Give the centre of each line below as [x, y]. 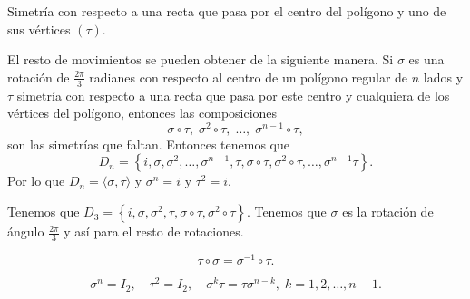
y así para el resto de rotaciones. [154, 231]
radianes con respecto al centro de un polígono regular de [249, 77]
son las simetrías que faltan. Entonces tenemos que [148, 144]
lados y [443, 77]
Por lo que [36, 181]
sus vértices [39, 29]
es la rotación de [388, 212]
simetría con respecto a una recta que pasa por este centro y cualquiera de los [233, 95]
